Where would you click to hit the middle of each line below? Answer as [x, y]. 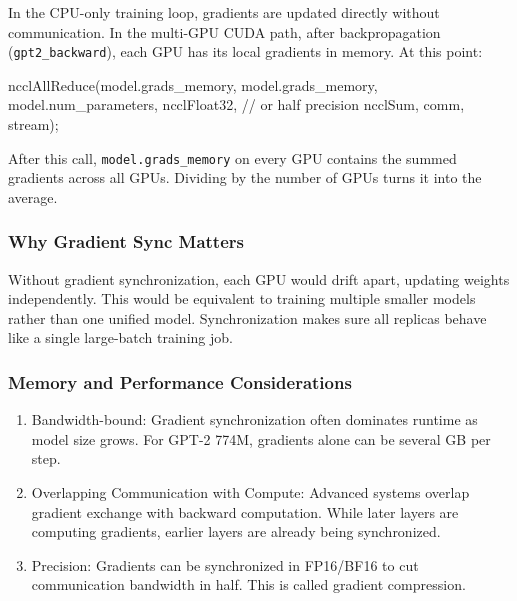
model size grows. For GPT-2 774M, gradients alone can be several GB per [261, 438]
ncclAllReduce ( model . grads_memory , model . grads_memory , [193, 84]
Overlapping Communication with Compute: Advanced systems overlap [250, 492]
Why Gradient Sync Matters [126, 241]
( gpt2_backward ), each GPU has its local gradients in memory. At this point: [245, 51]
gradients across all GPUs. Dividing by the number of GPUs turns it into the [245, 177]
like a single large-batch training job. [120, 337]
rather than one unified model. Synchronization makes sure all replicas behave [247, 317]
